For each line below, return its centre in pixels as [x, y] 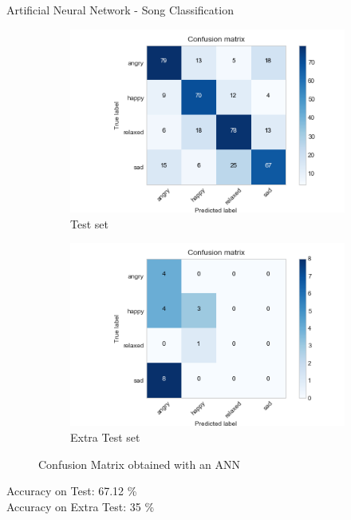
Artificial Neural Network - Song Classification [120, 10]
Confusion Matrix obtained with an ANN [139, 464]
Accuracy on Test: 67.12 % [72, 491]
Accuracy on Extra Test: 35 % [81, 506]
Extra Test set [105, 437]
